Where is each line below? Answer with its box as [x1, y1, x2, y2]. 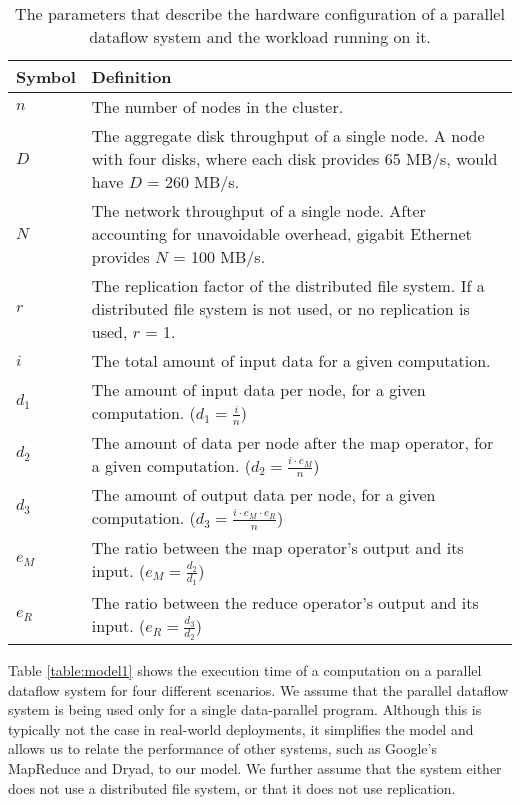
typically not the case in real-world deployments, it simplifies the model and [8, 718, 474, 739]
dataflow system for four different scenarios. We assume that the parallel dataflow [8, 679, 509, 700]
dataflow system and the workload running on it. [89, 25, 431, 48]
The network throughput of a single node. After [91, 199, 426, 222]
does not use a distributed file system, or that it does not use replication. [8, 777, 456, 798]
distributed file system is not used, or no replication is [91, 297, 470, 320]
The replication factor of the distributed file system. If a [91, 274, 485, 297]
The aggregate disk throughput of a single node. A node [91, 124, 485, 147]
